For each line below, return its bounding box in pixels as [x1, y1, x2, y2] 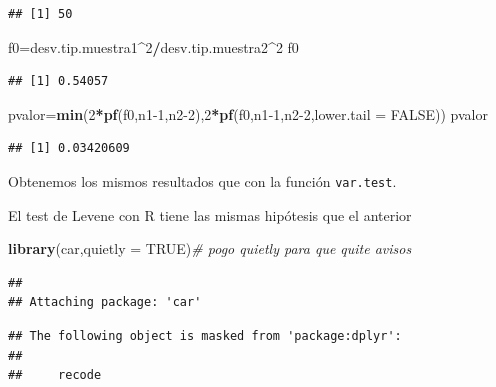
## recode [8, 368, 102, 383]
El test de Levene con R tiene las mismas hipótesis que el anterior [8, 204, 412, 225]
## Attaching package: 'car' [8, 295, 202, 310]
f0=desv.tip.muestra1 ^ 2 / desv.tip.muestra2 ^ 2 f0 [8, 36, 299, 57]
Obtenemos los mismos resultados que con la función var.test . [8, 170, 397, 191]
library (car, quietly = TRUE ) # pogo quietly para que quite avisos [8, 238, 412, 259]
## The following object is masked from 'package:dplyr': [8, 329, 402, 343]
